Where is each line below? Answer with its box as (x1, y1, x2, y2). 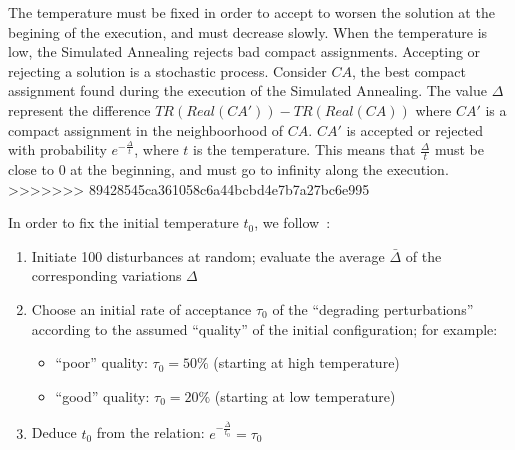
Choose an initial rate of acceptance (31, 298, 252, 319)
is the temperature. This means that (193, 139, 416, 160)
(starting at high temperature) (213, 352, 400, 373)
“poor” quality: (55, 352, 148, 373)
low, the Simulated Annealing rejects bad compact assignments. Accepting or (8, 41, 481, 62)
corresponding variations (31, 265, 182, 286)
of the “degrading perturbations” (272, 298, 474, 319)
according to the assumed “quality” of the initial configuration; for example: (31, 318, 498, 339)
